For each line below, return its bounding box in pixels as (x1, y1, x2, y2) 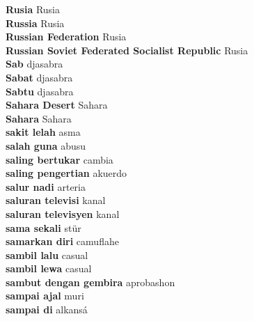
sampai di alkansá (6, 302, 88, 317)
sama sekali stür (6, 220, 81, 235)
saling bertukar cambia (6, 152, 113, 166)
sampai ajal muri (6, 288, 84, 303)
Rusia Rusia (6, 2, 61, 16)
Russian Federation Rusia (6, 29, 127, 44)
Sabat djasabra (6, 70, 73, 84)
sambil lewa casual (6, 261, 92, 276)
